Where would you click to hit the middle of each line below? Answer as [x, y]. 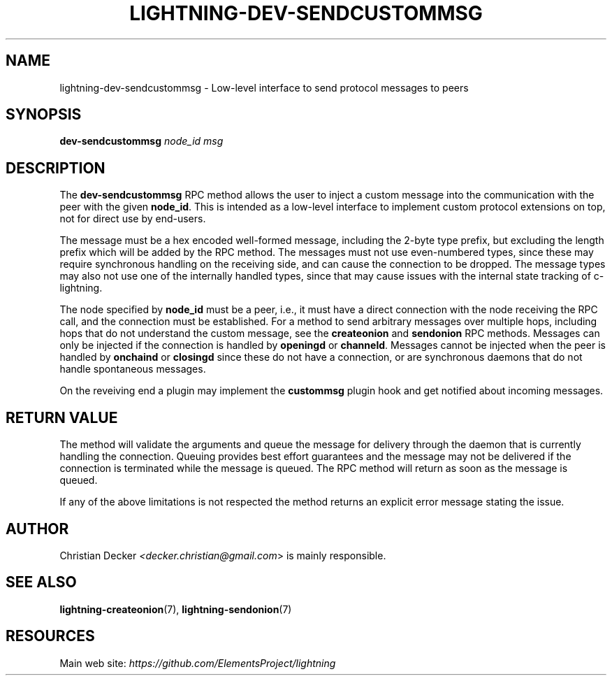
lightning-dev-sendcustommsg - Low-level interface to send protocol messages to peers [264, 87]
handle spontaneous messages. [133, 369]
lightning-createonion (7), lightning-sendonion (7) [176, 609]
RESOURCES [50, 636]
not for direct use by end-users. [133, 219]
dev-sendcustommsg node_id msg [141, 141]
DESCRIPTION [56, 168]
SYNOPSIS [44, 115]
